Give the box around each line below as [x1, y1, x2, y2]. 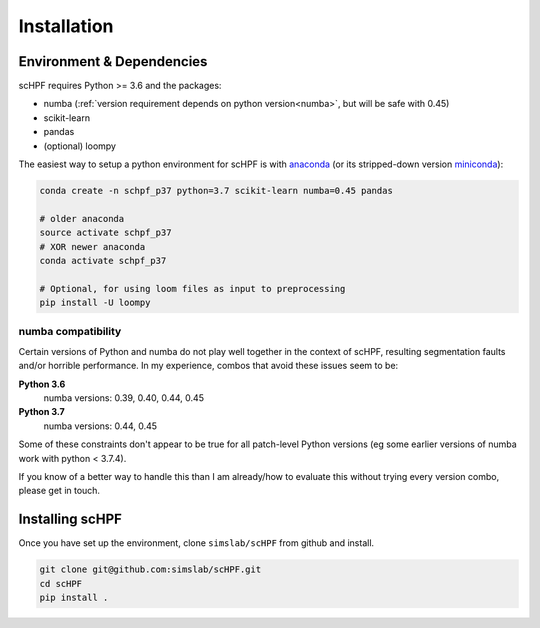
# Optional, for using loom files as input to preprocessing [39, 283, 346, 294]
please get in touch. [18, 485, 100, 497]
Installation [18, 15, 114, 37]
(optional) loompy [43, 140, 117, 152]
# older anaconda [39, 213, 125, 224]
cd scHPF [39, 578, 83, 589]
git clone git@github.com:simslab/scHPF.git [39, 564, 262, 575]
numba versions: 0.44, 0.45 [43, 420, 158, 432]
